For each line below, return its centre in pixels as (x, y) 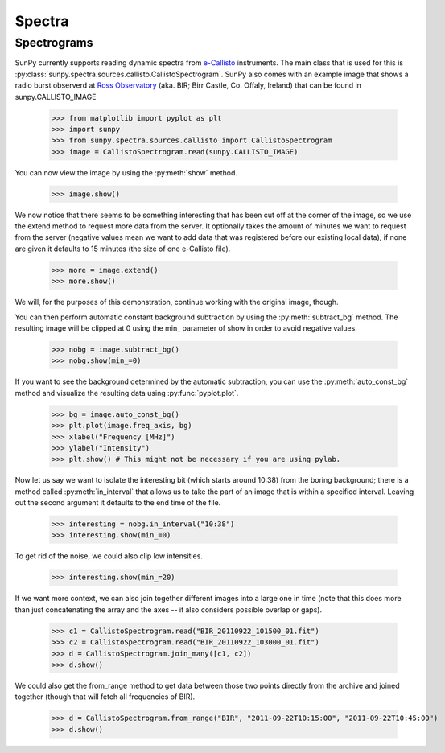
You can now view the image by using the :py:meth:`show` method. (126, 172)
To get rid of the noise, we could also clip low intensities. (109, 556)
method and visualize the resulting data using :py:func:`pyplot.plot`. (127, 393)
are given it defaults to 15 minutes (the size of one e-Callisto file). (123, 249)
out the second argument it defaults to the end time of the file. (118, 503)
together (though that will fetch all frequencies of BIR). (105, 697)
